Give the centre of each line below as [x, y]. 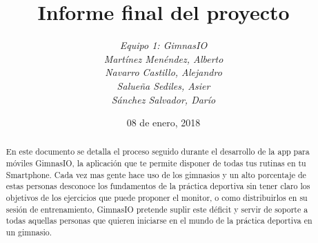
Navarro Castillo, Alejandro [163, 72]
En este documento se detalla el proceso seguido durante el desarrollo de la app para [158, 152]
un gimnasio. [29, 232]
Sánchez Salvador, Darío [163, 99]
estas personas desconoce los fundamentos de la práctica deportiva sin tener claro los [158, 186]
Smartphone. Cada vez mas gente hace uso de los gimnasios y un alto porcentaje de [156, 174]
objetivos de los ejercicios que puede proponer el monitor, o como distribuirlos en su [157, 198]
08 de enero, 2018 [163, 123]
